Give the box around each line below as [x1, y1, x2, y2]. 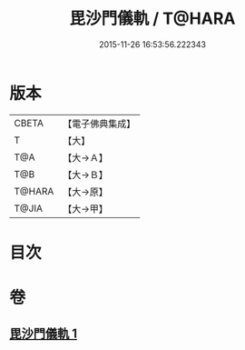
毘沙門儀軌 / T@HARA [69, 8, 236, 29]
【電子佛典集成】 [63, 117, 136, 130]
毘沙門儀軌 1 [9, 326, 78, 342]
